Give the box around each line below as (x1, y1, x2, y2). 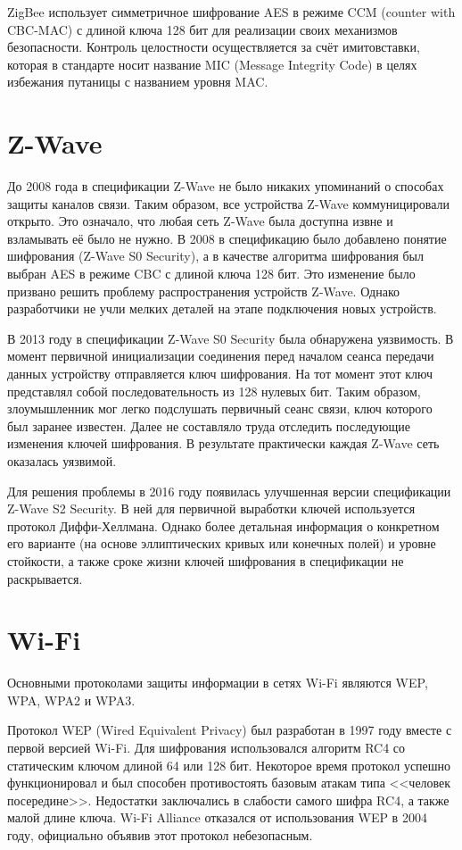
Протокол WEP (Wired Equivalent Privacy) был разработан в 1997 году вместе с (7, 721, 452, 739)
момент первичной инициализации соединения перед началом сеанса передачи (7, 346, 434, 365)
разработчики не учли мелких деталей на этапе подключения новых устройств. (7, 299, 437, 318)
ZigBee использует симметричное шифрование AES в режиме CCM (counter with (7, 3, 456, 21)
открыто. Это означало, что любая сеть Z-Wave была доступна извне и (7, 212, 393, 230)
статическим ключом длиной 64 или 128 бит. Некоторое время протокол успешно (7, 755, 451, 774)
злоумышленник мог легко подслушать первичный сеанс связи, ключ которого (7, 399, 433, 418)
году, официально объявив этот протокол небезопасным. (7, 826, 313, 845)
